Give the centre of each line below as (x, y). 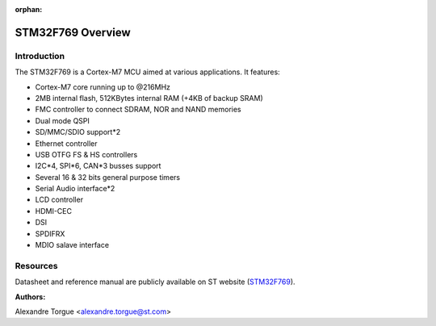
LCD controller (59, 200)
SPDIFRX (50, 233)
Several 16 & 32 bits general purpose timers (108, 177)
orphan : (29, 9)
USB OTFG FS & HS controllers (86, 154)
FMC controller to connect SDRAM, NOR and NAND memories (138, 110)
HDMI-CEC (54, 211)
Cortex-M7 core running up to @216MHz (103, 87)
